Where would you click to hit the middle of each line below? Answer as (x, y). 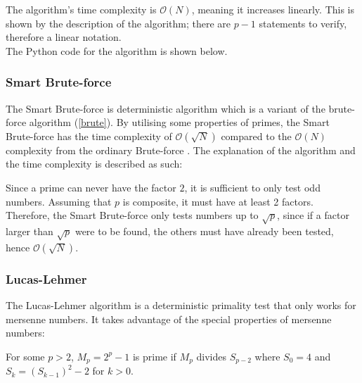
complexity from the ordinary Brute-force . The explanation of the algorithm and (181, 150)
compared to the (256, 136)
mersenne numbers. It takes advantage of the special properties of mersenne (169, 319)
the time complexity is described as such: (94, 164)
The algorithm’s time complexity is (81, 9)
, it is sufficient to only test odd (252, 187)
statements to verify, (303, 23)
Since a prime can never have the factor (91, 187)
